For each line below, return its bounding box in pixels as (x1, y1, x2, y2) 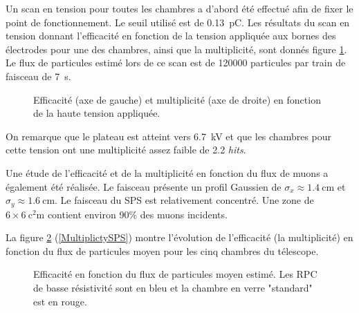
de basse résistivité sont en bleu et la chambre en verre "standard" (33, 280, 313, 294)
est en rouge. (33, 294, 87, 308)
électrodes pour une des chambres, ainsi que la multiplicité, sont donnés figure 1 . (6, 41, 347, 56)
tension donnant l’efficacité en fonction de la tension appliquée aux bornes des (6, 28, 336, 43)
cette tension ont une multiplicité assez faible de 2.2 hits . (6, 142, 246, 157)
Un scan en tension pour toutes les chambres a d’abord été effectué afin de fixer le (6, 1, 353, 15)
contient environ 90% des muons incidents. (47, 207, 228, 221)
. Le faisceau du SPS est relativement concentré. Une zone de (55, 193, 314, 207)
